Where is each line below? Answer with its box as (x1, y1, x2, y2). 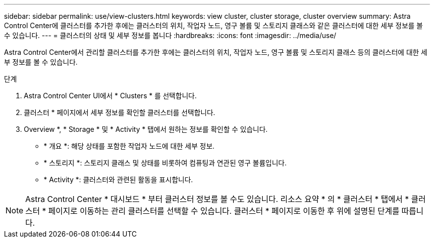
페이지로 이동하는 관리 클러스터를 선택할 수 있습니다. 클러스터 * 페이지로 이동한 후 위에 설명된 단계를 (48, 206, 400, 216)
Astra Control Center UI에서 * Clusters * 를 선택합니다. (24, 91, 197, 100)
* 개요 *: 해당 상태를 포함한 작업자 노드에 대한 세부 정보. (44, 142, 215, 150)
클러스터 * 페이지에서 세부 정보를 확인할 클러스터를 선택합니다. (24, 108, 216, 117)
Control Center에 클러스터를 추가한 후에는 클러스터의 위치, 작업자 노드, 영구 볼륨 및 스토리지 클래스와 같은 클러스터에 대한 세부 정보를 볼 (4, 21, 423, 30)
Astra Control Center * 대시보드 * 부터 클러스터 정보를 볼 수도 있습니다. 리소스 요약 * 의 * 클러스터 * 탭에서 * (25, 194, 409, 204)
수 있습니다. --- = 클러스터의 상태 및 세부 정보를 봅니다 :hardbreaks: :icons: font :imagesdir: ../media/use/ (4, 31, 336, 40)
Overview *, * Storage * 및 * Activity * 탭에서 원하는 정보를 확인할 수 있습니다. (24, 125, 268, 133)
